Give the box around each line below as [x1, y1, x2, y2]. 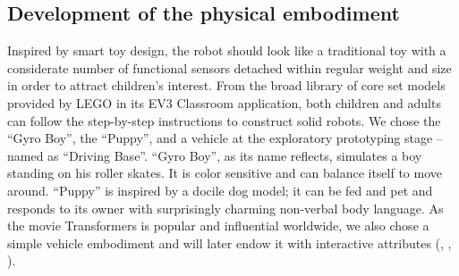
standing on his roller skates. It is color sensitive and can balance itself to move [7, 163, 443, 182]
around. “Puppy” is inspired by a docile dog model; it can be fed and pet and [7, 180, 433, 199]
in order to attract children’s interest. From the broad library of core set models [7, 76, 446, 95]
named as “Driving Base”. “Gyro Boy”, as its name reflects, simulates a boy [7, 146, 422, 164]
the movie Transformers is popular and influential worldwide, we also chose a [7, 216, 429, 235]
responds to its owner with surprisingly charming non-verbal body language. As [7, 198, 444, 217]
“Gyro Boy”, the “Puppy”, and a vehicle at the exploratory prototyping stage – [7, 129, 443, 147]
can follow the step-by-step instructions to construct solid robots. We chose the [7, 111, 441, 130]
